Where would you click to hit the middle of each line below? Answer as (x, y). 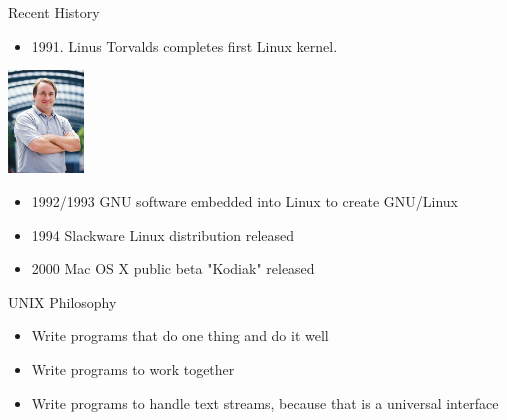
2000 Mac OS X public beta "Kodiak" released (173, 268)
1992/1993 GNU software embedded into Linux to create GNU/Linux (244, 200)
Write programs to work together (133, 368)
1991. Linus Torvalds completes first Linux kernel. (184, 45)
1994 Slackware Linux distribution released (163, 234)
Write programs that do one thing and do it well (180, 335)
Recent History (54, 12)
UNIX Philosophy (62, 301)
